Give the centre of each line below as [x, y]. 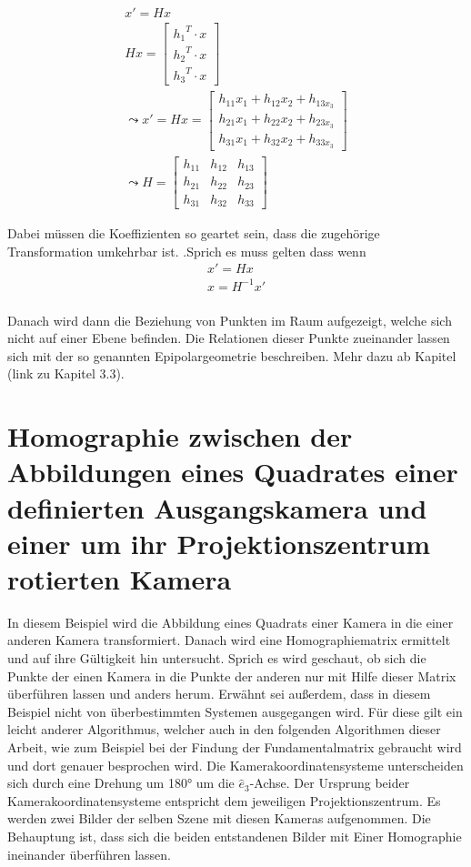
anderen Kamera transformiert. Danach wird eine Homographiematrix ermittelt [229, 640]
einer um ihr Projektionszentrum [219, 543]
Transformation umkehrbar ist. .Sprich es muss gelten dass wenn [187, 251]
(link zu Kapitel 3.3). [66, 373]
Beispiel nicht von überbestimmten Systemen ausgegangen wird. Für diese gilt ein [235, 711]
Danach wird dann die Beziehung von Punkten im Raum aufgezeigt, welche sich [230, 320]
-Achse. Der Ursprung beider [330, 783]
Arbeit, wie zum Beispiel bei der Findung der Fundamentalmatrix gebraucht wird [235, 747]
